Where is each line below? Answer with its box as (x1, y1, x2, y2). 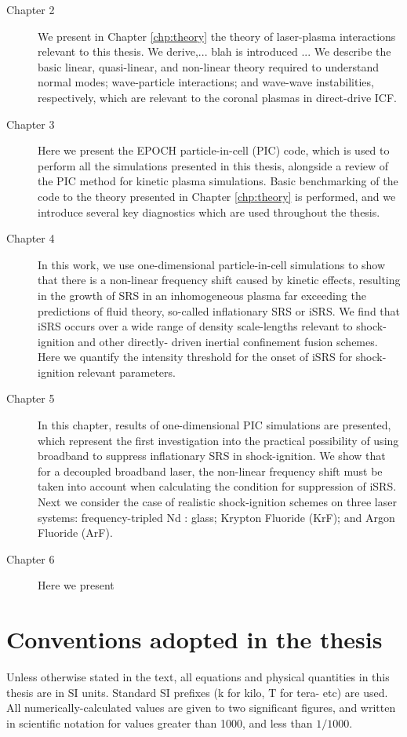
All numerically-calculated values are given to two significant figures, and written (6, 699, 396, 716)
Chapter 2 (6, 2, 55, 17)
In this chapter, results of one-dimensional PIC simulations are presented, (38, 417, 391, 433)
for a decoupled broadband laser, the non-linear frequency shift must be (38, 462, 383, 479)
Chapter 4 (6, 230, 55, 246)
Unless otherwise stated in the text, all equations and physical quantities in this (6, 669, 390, 685)
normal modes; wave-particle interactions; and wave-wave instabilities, (38, 74, 374, 90)
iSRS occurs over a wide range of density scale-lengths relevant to (38, 318, 353, 334)
